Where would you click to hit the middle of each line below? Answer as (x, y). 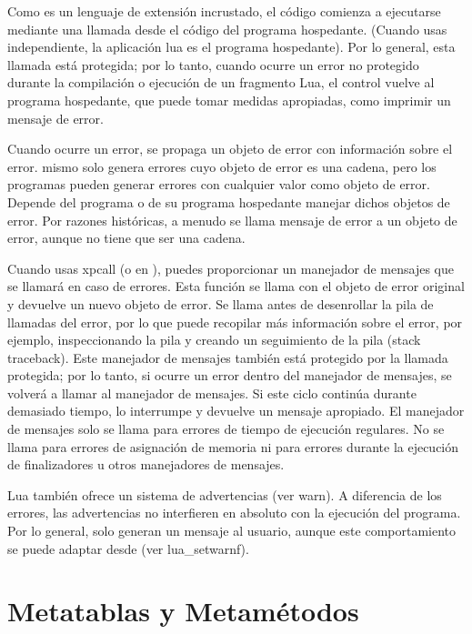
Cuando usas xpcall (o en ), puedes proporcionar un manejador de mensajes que (231, 268)
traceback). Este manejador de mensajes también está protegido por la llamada (228, 357)
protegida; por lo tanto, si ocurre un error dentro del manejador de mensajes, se (230, 375)
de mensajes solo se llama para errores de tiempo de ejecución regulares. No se (226, 429)
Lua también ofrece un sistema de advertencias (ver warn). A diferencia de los (225, 494)
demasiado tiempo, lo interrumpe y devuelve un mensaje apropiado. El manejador (236, 411)
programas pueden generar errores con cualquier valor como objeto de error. (219, 184)
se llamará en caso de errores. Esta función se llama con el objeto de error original (236, 286)
